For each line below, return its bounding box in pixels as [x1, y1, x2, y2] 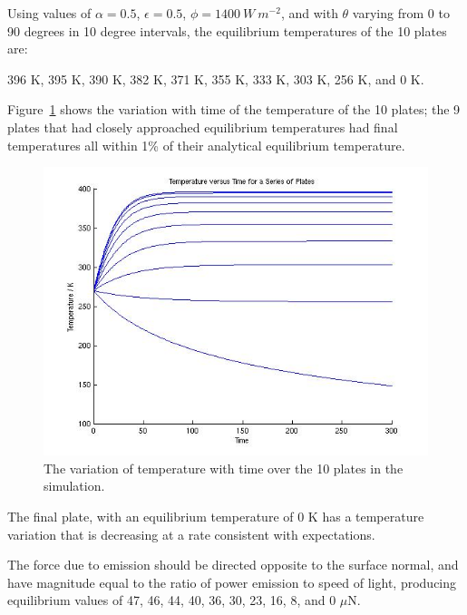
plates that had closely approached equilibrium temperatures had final [7, 117, 398, 136]
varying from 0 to [352, 4, 450, 22]
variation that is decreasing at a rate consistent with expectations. [7, 524, 375, 543]
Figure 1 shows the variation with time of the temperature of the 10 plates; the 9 [7, 100, 461, 119]
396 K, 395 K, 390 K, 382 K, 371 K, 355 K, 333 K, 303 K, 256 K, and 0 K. [7, 69, 424, 88]
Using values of [7, 4, 92, 22]
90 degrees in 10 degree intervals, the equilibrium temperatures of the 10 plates [7, 21, 447, 40]
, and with [280, 4, 338, 22]
